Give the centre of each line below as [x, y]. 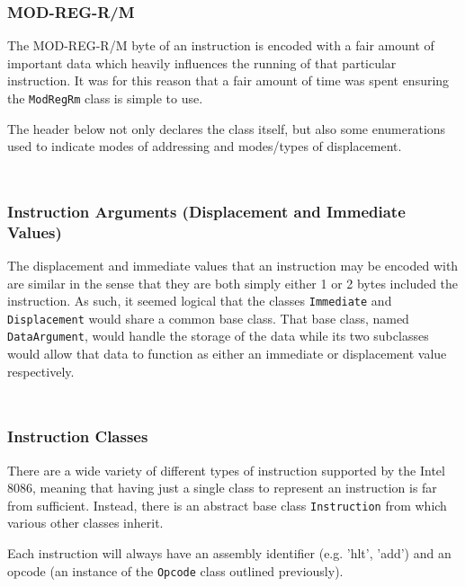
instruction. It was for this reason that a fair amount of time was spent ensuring [228, 80]
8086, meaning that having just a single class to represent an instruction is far [222, 488]
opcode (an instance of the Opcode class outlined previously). [175, 570]
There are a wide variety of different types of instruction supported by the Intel [226, 470]
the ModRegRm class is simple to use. [105, 98]
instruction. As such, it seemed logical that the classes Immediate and [200, 301]
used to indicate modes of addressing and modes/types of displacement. [205, 146]
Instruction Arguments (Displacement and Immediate [206, 211]
